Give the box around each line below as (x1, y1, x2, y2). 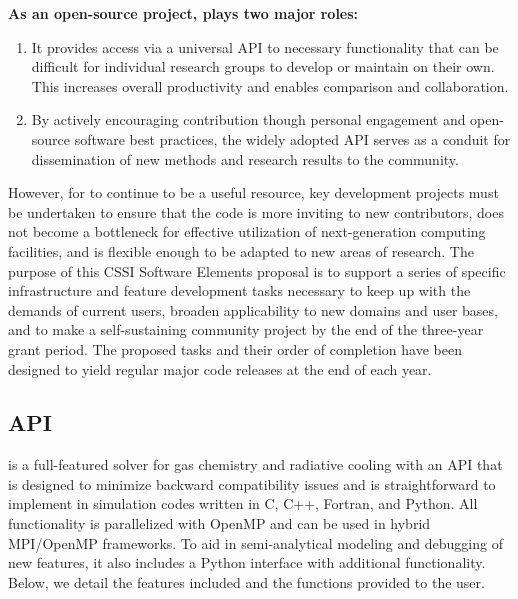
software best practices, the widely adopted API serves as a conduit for (74, 128, 511, 149)
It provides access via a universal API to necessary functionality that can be (31, 36, 499, 57)
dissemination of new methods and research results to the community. (31, 148, 459, 169)
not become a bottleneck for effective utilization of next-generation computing (8, 221, 486, 242)
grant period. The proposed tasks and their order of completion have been (8, 338, 462, 359)
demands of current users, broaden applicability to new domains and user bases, (8, 299, 498, 320)
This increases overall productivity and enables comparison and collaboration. (31, 75, 509, 96)
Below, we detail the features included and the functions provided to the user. (8, 571, 485, 592)
